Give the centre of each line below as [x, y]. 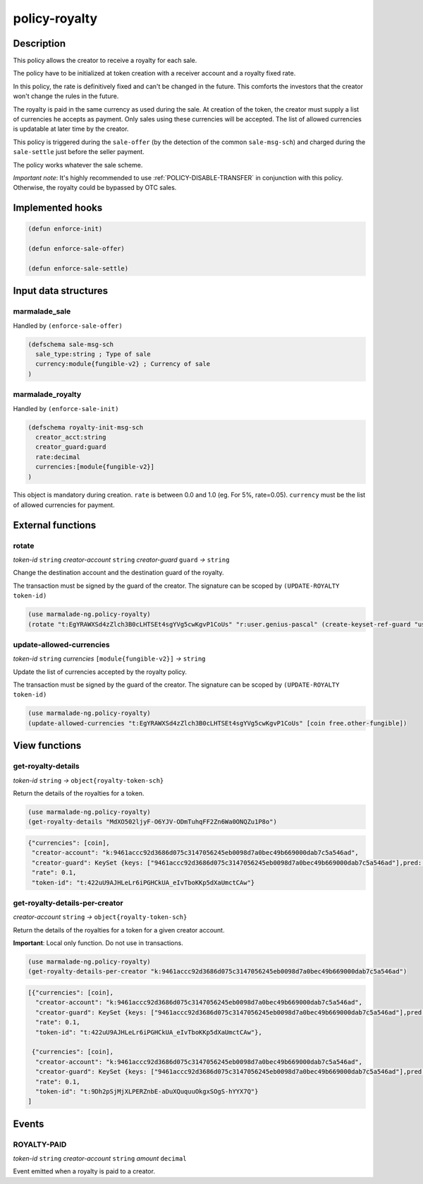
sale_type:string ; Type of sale [93, 354]
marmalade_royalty [47, 394]
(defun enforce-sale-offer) [76, 249]
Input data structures [61, 291]
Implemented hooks [58, 208]
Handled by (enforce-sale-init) [66, 408]
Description [39, 43]
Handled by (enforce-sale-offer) [68, 326]
